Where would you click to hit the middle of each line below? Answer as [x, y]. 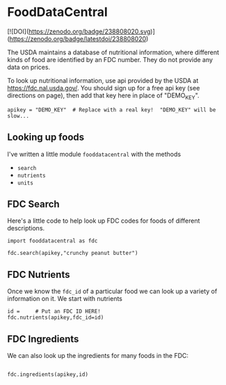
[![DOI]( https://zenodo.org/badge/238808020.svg [79, 31]
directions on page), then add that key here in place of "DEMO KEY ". [103, 96]
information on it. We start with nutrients [65, 299]
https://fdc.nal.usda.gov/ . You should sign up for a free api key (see [104, 88]
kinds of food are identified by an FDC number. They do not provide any [110, 59]
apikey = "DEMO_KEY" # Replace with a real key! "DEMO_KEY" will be [112, 110]
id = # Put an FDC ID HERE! [54, 312]
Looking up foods [46, 137]
